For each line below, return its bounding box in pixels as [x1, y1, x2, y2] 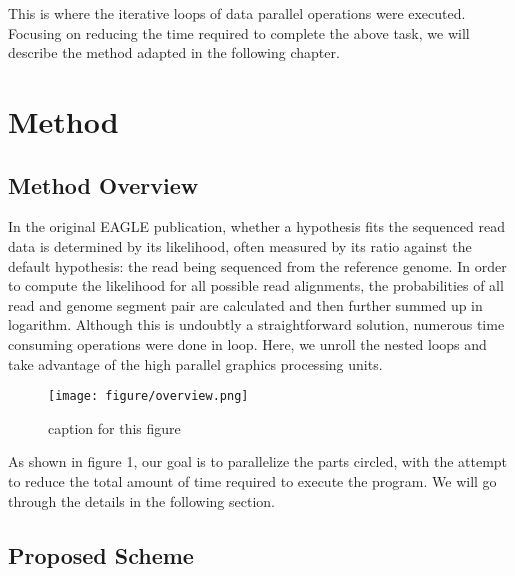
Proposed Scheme [8, 539, 194, 570]
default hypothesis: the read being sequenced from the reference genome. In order [8, 255, 507, 276]
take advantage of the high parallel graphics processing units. [8, 353, 383, 374]
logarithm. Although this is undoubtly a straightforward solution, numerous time [8, 314, 505, 335]
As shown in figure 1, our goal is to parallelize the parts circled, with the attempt [8, 451, 508, 472]
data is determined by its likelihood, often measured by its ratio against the [8, 235, 472, 256]
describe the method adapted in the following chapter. [8, 42, 340, 63]
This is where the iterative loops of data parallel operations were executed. [8, 3, 466, 23]
